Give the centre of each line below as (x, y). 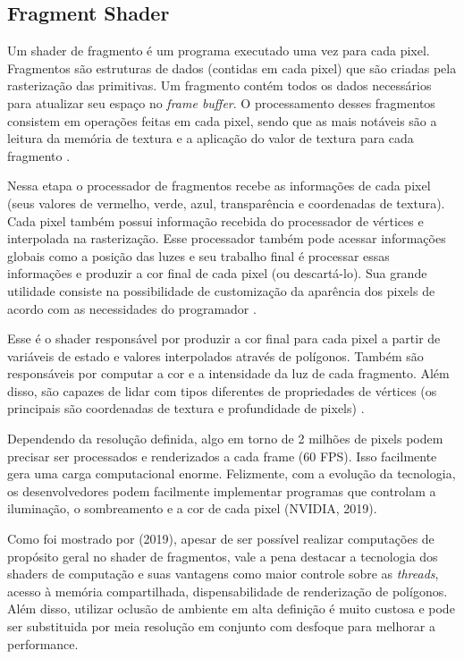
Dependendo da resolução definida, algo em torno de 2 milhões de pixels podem (225, 439)
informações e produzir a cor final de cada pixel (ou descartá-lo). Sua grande (217, 273)
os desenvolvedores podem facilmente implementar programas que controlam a (222, 490)
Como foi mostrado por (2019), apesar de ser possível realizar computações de (221, 539)
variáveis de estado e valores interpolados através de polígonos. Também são (215, 355)
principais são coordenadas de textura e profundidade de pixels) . (186, 408)
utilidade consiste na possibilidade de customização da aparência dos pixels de (221, 290)
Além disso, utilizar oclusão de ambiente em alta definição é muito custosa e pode (231, 608)
